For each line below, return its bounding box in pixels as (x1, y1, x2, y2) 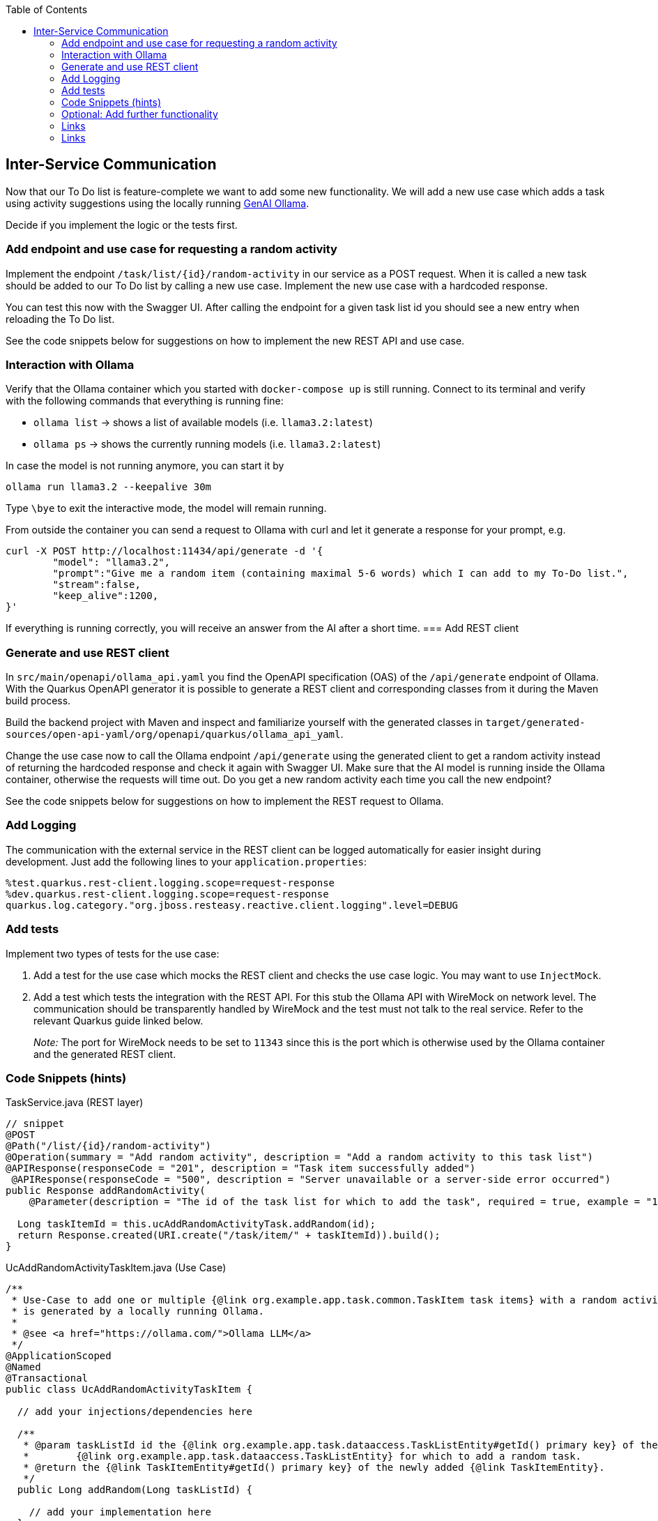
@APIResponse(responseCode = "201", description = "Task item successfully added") (6, 1163, 476, 1174)
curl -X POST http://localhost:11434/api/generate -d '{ (6, 545, 323, 557)
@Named (6, 1361, 41, 1373)
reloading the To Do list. (6, 312, 115, 325)
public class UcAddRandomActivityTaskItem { (6, 1384, 253, 1395)
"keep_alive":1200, (52, 590, 159, 602)
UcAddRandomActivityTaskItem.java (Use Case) (6, 1262, 227, 1274)
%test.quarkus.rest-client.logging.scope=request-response (6, 877, 335, 888)
